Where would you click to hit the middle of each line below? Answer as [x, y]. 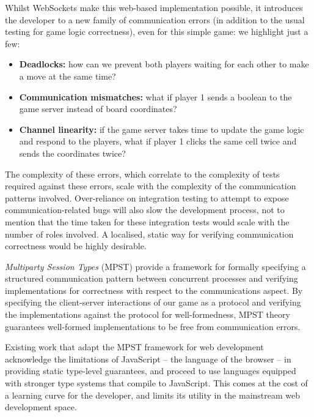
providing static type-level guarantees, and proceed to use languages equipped [151, 371]
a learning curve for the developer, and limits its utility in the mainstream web [153, 395]
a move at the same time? [68, 76]
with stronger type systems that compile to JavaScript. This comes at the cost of [156, 383]
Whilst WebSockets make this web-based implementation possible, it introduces [154, 7]
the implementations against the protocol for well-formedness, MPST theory [148, 314]
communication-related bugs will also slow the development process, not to [145, 210]
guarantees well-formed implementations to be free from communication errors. [153, 326]
